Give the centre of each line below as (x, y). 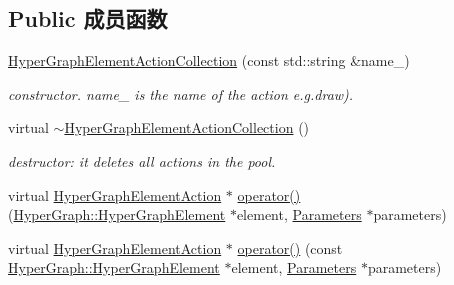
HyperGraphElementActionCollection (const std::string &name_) (209, 60)
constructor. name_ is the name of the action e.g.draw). (181, 93)
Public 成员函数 (88, 18)
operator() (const (290, 247)
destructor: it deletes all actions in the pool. (142, 160)
